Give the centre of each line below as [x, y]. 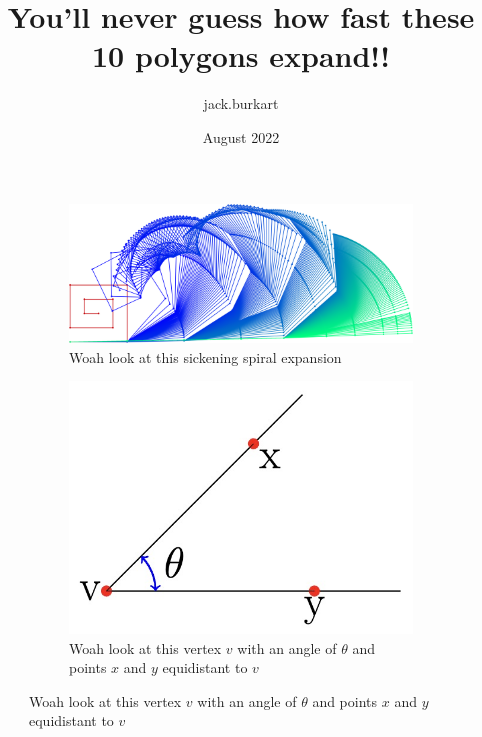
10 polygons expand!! [241, 55]
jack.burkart [241, 103]
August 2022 [241, 136]
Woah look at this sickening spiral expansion [205, 356]
